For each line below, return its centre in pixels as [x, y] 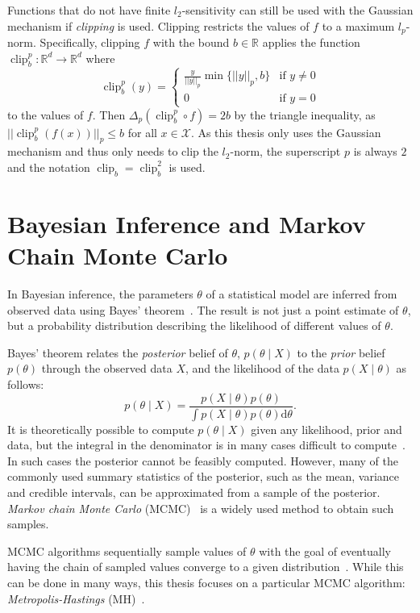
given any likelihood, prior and [326, 429]
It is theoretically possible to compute [101, 429]
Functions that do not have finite [89, 10]
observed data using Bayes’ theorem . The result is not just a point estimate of [203, 309]
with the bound [191, 42]
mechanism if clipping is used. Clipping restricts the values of [158, 25]
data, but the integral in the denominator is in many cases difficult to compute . [206, 445]
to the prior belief [341, 352]
